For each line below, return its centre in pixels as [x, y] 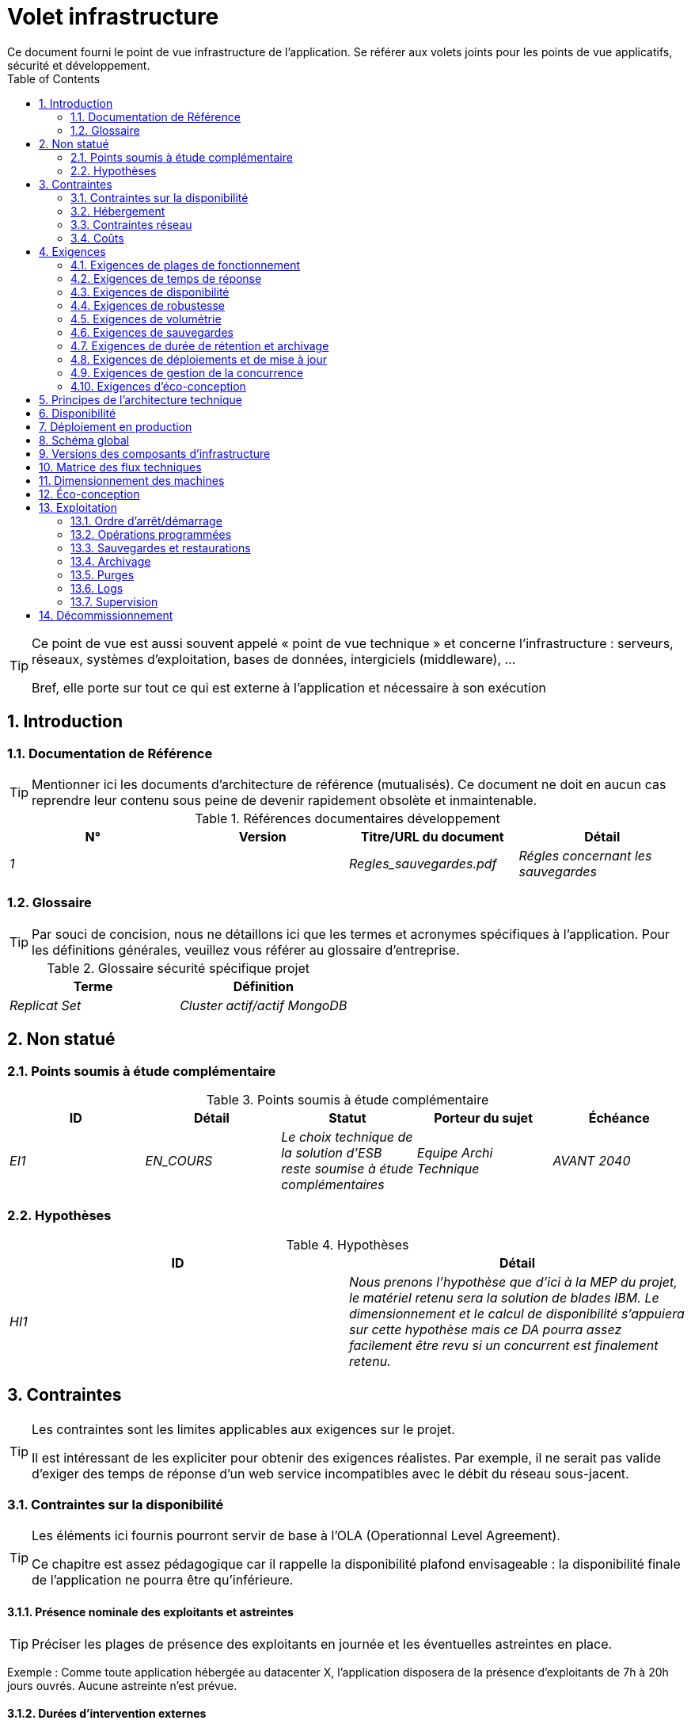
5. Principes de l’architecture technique [141, 399]
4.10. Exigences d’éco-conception [158, 386]
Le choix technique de [347, 1137]
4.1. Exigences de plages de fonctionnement [186, 265]
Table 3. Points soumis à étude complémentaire [347, 1099]
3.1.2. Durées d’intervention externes [107, 1714]
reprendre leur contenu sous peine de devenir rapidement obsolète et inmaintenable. [285, 800]
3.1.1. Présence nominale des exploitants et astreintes [150, 1611]
